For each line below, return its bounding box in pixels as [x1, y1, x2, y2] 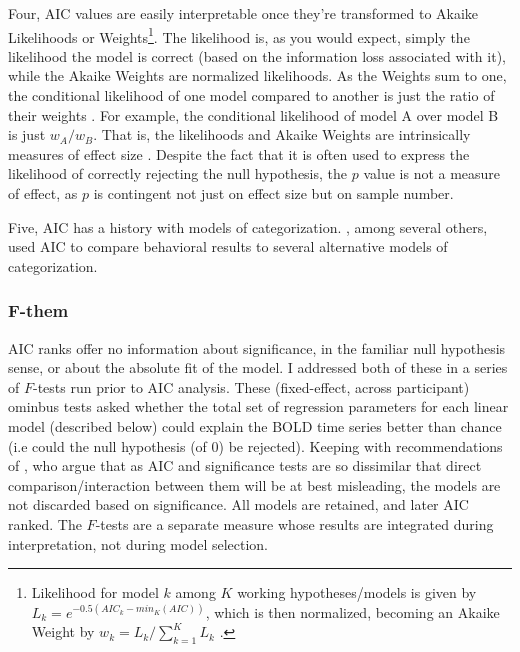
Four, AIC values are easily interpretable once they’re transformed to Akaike [8, 3, 479, 23]
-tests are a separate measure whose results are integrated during [95, 513, 494, 534]
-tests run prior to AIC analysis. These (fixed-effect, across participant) [32, 376, 470, 397]
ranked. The [8, 513, 82, 534]
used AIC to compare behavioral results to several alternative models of [8, 236, 448, 257]
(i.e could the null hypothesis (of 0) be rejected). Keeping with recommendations [8, 435, 503, 456]
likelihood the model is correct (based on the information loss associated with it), [8, 45, 506, 66]
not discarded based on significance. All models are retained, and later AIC [8, 494, 469, 515]
